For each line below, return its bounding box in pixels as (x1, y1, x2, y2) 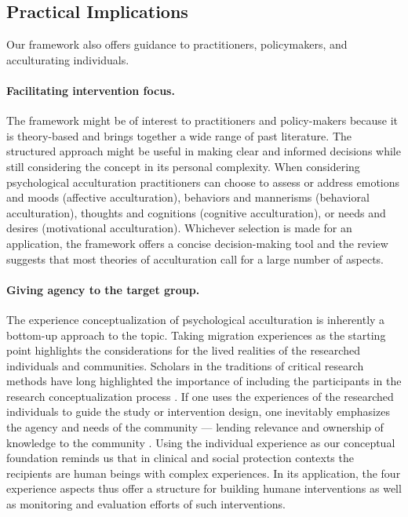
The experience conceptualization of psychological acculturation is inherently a (6, 311, 385, 327)
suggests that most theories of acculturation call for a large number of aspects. (6, 250, 384, 267)
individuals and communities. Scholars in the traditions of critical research (6, 357, 364, 373)
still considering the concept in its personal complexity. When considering (6, 158, 360, 174)
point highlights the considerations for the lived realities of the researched (6, 342, 360, 359)
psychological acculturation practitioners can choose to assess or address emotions (6, 173, 400, 190)
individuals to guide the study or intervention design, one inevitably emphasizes (6, 403, 390, 420)
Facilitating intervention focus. (6, 82, 175, 98)
